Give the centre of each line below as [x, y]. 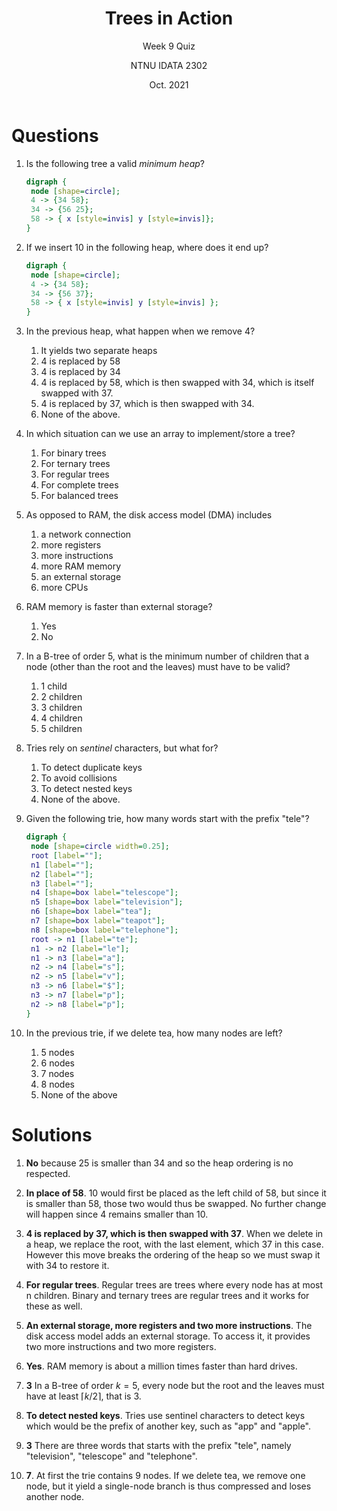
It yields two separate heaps [99, 351]
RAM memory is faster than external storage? [119, 607]
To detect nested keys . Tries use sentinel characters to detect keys [165, 1415]
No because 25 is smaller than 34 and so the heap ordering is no [159, 1163]
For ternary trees [75, 464]
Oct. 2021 [169, 84]
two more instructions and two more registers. [121, 1346]
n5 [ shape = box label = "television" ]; [107, 902]
